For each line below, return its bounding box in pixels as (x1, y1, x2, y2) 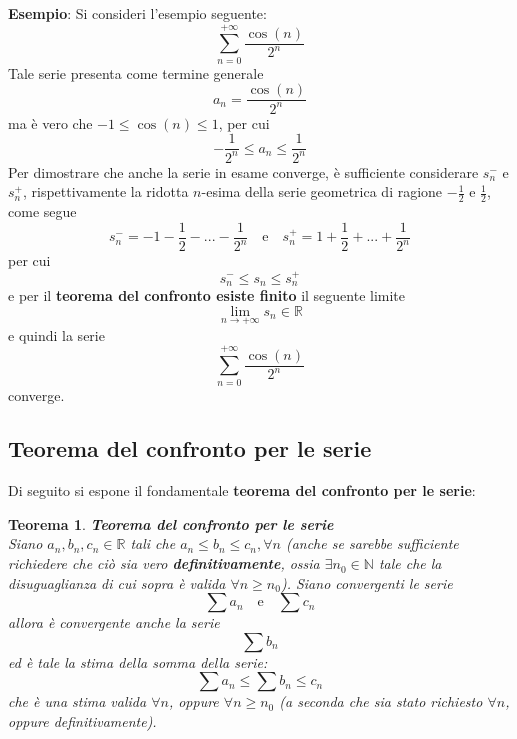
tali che (130, 533, 176, 554)
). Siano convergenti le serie (280, 572, 453, 593)
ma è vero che (8, 112, 93, 133)
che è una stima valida (8, 691, 147, 712)
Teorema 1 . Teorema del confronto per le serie (8, 513, 334, 534)
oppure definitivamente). (8, 711, 157, 732)
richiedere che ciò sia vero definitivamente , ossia (8, 553, 320, 574)
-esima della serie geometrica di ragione (201, 181, 443, 202)
